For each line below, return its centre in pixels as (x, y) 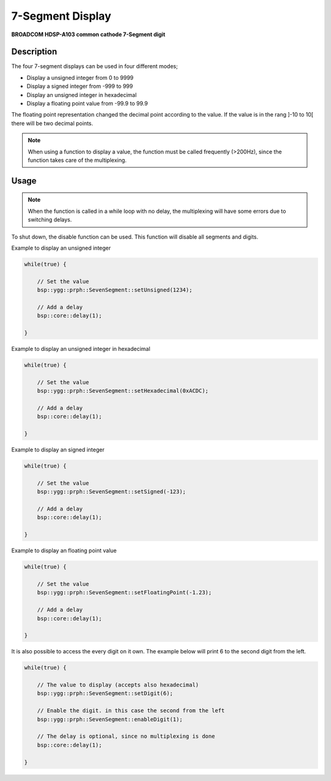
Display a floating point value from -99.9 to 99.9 (87, 104)
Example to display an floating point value (64, 551)
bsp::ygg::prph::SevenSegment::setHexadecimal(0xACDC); (123, 391)
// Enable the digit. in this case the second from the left (131, 711)
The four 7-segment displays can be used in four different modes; (94, 66)
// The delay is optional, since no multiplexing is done (126, 737)
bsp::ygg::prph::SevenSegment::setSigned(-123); (112, 492)
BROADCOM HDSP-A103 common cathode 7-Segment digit (88, 34)
